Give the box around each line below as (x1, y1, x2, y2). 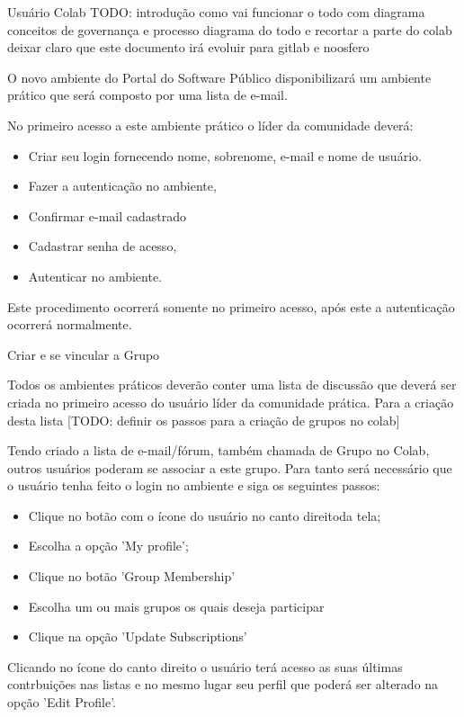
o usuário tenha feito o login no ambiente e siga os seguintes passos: (7, 476, 380, 495)
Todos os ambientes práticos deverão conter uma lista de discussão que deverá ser (7, 375, 457, 394)
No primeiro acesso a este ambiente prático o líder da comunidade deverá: (7, 115, 414, 134)
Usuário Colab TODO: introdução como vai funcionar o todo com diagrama (7, 3, 425, 21)
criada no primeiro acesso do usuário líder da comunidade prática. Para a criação (7, 392, 454, 411)
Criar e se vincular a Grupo (7, 345, 160, 363)
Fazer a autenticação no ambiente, (28, 176, 217, 195)
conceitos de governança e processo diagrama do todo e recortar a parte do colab (7, 20, 452, 39)
